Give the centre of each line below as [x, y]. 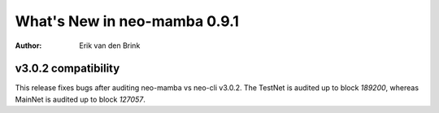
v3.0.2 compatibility [67, 69]
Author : [28, 46]
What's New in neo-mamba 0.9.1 [127, 21]
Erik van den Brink [110, 46]
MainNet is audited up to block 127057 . [80, 99]
